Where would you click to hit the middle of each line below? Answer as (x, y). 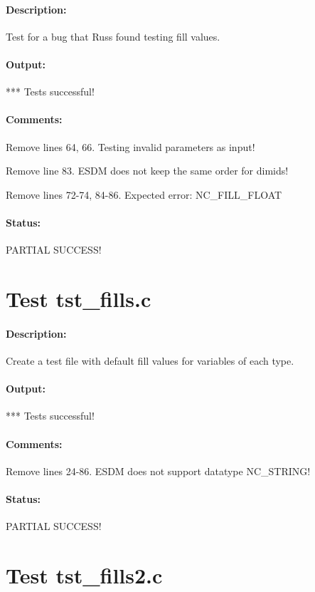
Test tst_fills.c (79, 298)
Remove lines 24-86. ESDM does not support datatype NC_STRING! (158, 471)
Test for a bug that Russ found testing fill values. (113, 36)
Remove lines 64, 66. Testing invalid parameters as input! (130, 146)
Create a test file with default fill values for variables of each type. (150, 360)
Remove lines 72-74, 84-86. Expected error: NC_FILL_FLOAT (144, 194)
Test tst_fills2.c (84, 575)
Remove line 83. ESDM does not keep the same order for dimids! (147, 171)
